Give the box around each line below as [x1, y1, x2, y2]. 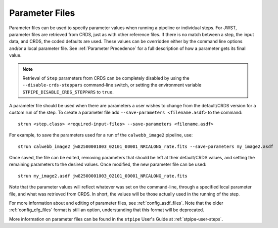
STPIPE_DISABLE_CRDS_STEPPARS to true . [22, 89, 114, 95]
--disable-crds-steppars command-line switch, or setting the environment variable [22, 82, 202, 88]
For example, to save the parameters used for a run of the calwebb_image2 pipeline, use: [9, 132, 193, 138]
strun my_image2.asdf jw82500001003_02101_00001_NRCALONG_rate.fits [18, 173, 187, 179]
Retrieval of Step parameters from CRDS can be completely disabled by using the [22, 75, 190, 81]
